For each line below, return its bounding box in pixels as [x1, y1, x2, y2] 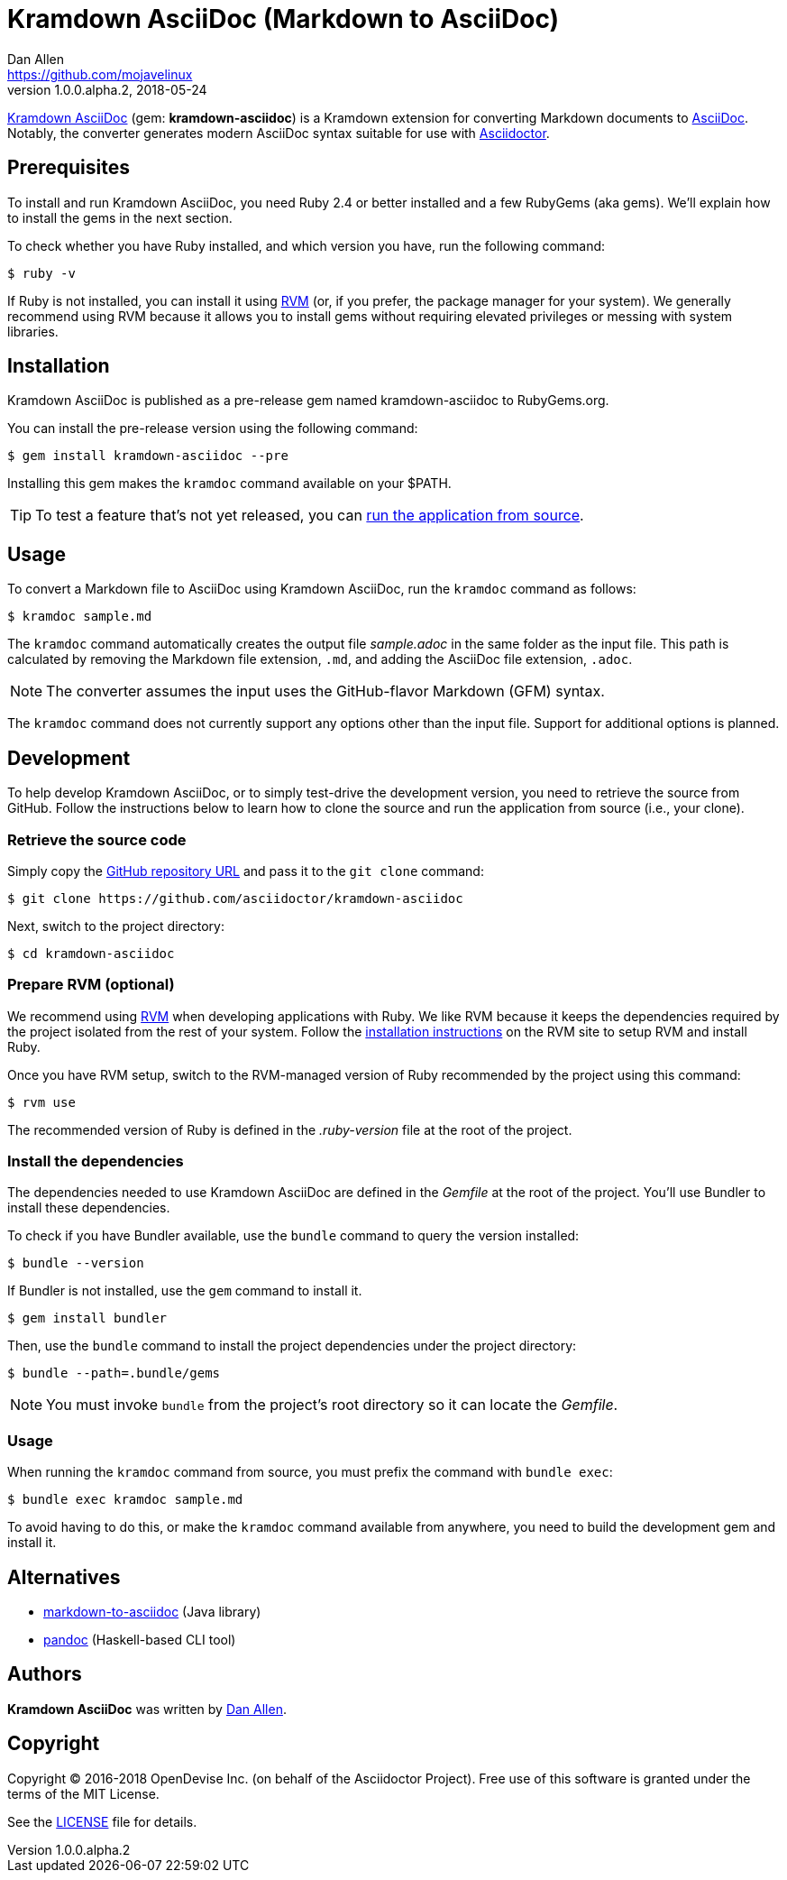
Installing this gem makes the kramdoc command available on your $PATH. [7, 475, 452, 492]
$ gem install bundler [7, 1311, 168, 1326]
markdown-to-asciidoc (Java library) [43, 1603, 261, 1619]
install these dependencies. [7, 1200, 170, 1216]
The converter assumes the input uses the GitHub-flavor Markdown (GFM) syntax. [46, 682, 605, 701]
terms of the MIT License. [7, 1785, 160, 1802]
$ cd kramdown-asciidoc [7, 945, 175, 961]
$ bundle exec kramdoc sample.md [7, 1492, 243, 1507]
